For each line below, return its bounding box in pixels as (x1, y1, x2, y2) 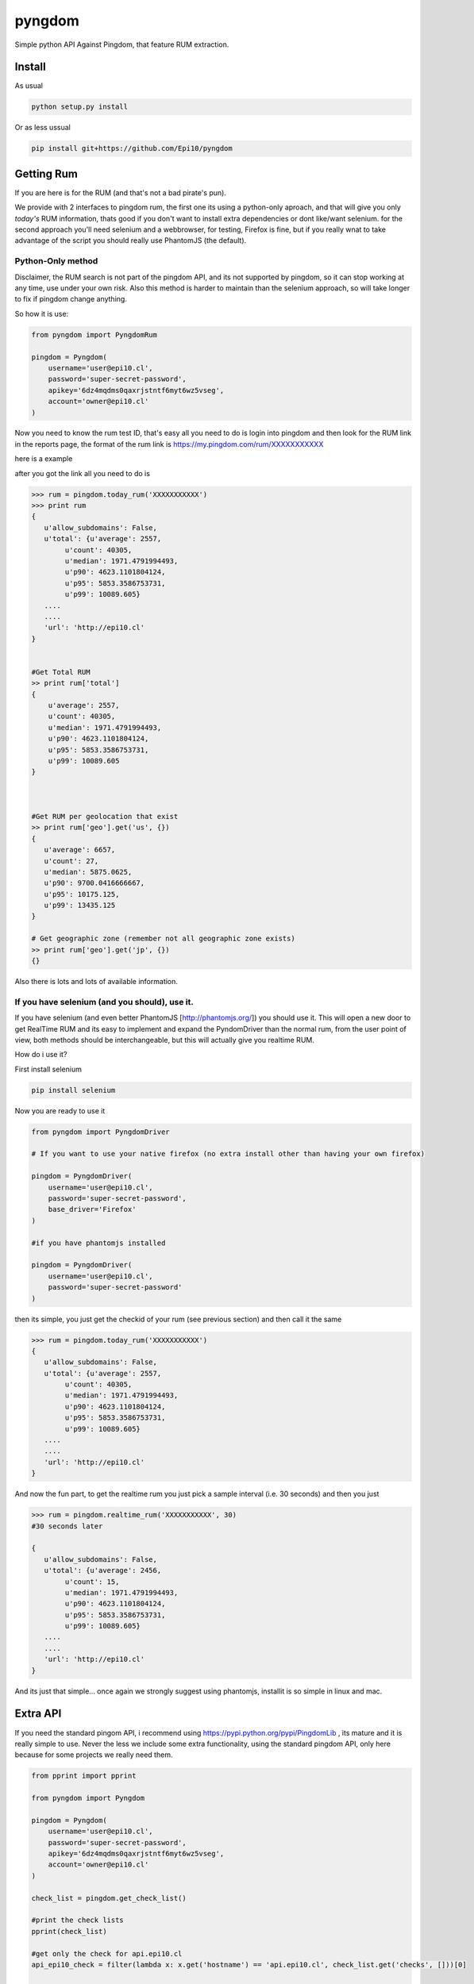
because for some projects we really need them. (14, 1750, 173, 1759)
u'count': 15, (64, 1577, 120, 1586)
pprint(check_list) (31, 1927, 107, 1936)
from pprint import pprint (31, 1771, 137, 1781)
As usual (14, 81, 44, 90)
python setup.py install (31, 102, 129, 111)
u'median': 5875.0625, (44, 867, 133, 876)
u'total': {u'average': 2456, (44, 1566, 162, 1575)
